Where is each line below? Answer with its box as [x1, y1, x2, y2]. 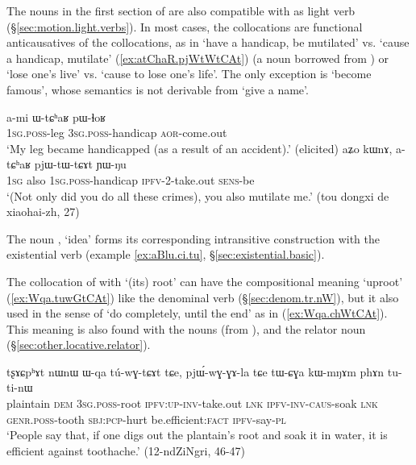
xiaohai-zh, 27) [6, 203, 80, 220]
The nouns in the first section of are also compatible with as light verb [6, 2, 356, 19]
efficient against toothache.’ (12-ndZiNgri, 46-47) [6, 442, 246, 459]
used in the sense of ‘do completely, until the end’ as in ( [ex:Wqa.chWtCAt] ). [6, 305, 388, 322]
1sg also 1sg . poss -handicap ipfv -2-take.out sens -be [6, 171, 255, 188]
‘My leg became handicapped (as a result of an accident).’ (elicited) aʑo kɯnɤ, [6, 139, 393, 156]
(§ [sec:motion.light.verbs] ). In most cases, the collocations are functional [6, 18, 363, 35]
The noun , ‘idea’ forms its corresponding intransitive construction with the [6, 230, 381, 247]
